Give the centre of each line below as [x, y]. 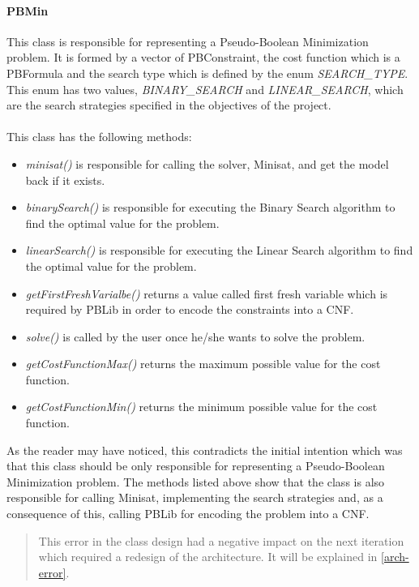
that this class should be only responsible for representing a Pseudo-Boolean [196, 466]
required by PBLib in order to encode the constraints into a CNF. [190, 309]
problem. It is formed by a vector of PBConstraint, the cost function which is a [203, 57]
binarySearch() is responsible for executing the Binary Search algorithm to [210, 207]
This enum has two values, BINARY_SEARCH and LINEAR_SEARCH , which [205, 89]
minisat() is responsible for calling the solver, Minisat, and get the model [207, 163]
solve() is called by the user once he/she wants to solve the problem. [195, 336]
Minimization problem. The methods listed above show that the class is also [196, 481]
